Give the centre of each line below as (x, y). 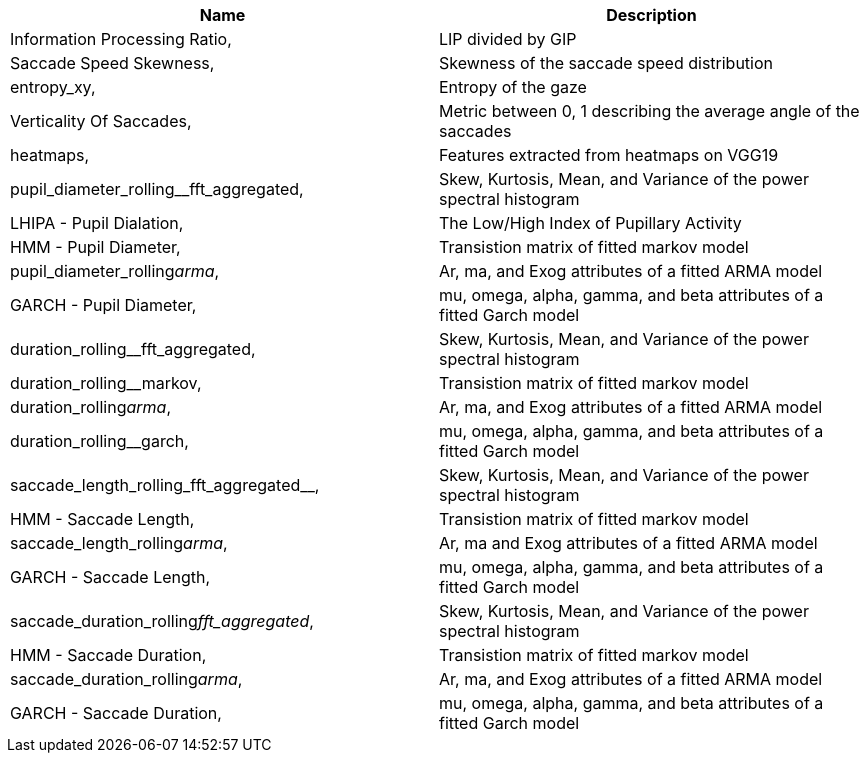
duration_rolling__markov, (106, 383)
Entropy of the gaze (513, 87)
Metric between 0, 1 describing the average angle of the (649, 111)
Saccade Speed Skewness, (112, 63)
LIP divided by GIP (508, 39)
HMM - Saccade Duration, (108, 655)
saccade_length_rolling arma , (119, 543)
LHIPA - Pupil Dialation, (97, 223)
